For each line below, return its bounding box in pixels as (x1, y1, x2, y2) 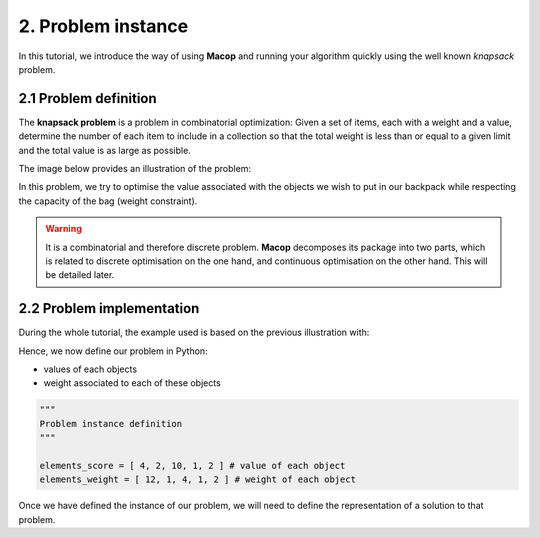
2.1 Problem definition (18, 90, 157, 107)
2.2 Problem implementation (18, 300, 200, 317)
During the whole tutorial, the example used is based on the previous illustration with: (18, 326, 370, 339)
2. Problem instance (18, 15, 189, 37)
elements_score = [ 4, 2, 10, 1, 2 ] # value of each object (39, 460, 346, 471)
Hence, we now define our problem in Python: (18, 345, 209, 357)
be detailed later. (45, 269, 115, 281)
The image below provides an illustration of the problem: (18, 163, 252, 175)
